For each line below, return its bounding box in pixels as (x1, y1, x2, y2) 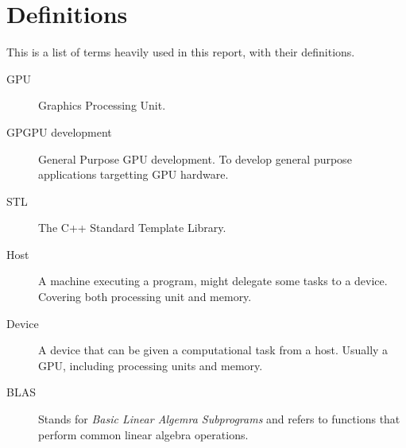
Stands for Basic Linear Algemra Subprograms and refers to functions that (38, 411, 400, 427)
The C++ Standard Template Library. (38, 219, 226, 236)
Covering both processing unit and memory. (38, 288, 252, 305)
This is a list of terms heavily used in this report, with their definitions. (6, 44, 355, 60)
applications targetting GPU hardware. (38, 166, 229, 183)
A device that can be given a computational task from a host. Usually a (38, 342, 389, 358)
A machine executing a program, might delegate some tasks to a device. (38, 272, 388, 289)
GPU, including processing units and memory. (38, 357, 263, 373)
